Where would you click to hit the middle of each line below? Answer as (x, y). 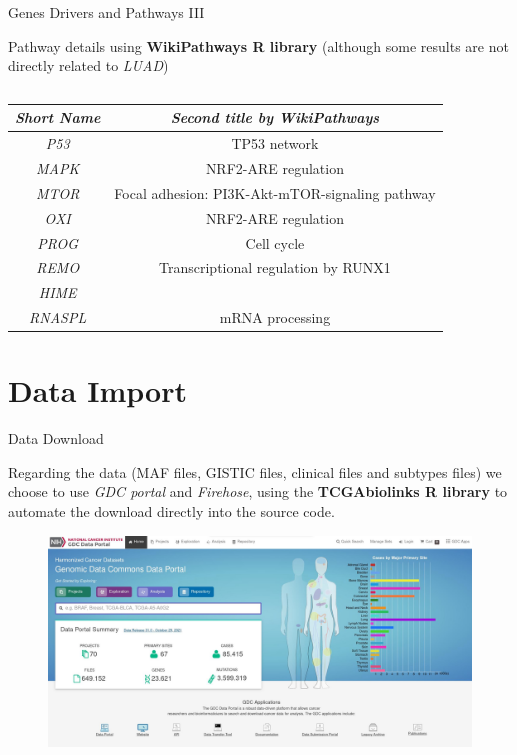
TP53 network (275, 143)
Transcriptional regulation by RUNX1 (275, 267)
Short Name (58, 117)
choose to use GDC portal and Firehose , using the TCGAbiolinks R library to (258, 491)
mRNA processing (275, 317)
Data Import (97, 390)
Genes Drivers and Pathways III (106, 12)
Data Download (56, 438)
